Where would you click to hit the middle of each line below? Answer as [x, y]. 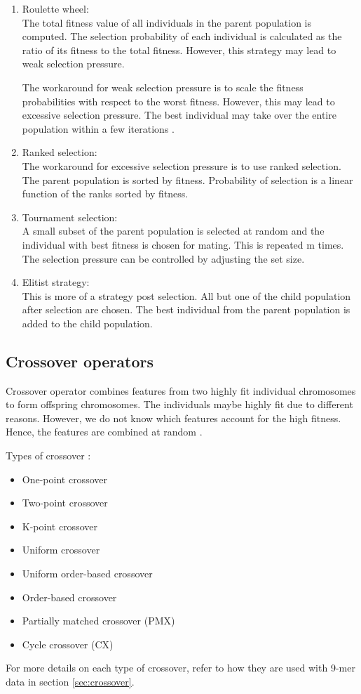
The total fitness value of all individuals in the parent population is [167, 22]
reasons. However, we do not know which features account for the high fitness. [173, 418]
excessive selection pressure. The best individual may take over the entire [179, 115]
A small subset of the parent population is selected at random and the [173, 231]
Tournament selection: [70, 217]
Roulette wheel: [55, 8]
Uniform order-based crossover [87, 574]
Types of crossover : [48, 456]
